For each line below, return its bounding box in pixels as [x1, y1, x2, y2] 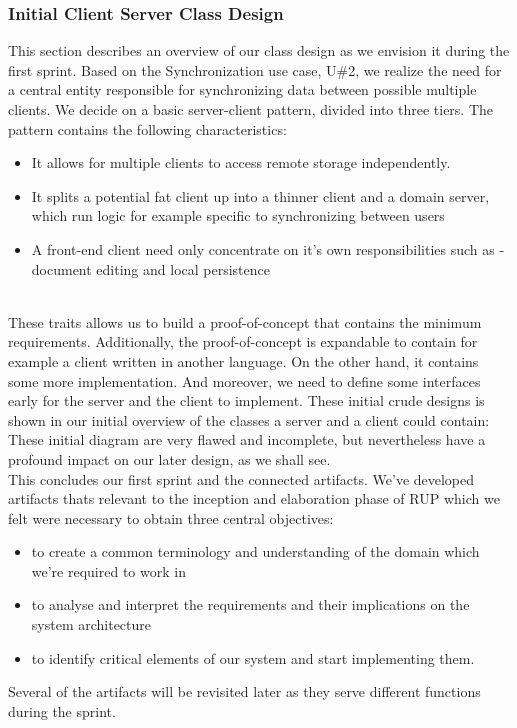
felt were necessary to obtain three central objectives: [8, 507, 334, 528]
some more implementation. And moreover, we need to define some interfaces [8, 370, 481, 391]
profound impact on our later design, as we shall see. [8, 448, 331, 469]
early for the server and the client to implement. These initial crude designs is [8, 390, 485, 411]
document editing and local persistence [31, 258, 270, 279]
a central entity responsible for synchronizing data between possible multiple [8, 79, 477, 100]
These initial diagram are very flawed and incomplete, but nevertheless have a [8, 429, 486, 450]
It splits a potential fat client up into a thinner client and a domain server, [31, 185, 490, 206]
